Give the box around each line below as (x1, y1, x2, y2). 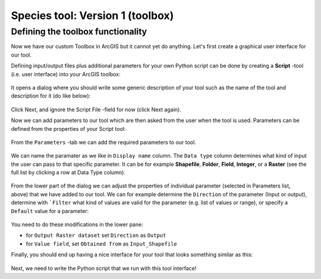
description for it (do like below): (11, 92, 91, 99)
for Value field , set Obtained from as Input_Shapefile (26, 240, 178, 247)
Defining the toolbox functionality (11, 26, 147, 37)
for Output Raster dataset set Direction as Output (26, 232, 166, 239)
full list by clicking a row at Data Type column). (11, 169, 126, 176)
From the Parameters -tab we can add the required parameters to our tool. (11, 139, 196, 146)
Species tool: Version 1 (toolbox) (11, 9, 174, 22)
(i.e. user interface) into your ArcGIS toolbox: (11, 70, 121, 77)
